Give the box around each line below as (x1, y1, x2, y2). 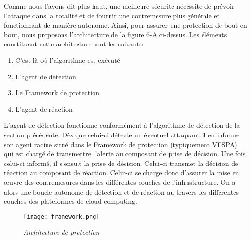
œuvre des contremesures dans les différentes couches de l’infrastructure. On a (4, 177, 235, 187)
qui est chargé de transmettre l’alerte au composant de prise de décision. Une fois (4, 149, 246, 159)
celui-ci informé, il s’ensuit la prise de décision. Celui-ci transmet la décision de (4, 158, 238, 168)
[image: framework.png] (23, 213, 100, 220)
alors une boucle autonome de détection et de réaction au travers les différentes (4, 186, 239, 196)
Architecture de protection (23, 227, 100, 237)
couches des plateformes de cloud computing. (4, 196, 137, 206)
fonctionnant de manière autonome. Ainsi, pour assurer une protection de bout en (4, 20, 247, 30)
